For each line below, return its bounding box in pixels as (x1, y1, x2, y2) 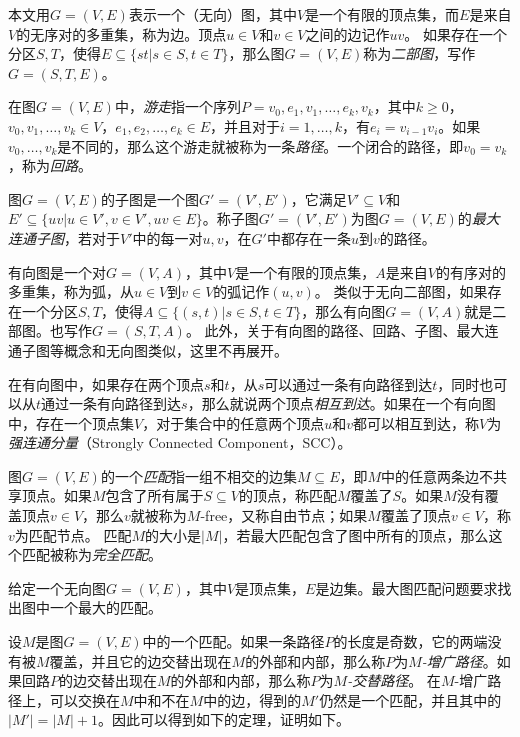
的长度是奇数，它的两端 (333, 631, 488, 652)
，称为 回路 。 (8, 155, 92, 176)
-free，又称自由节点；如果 (200, 505, 368, 526)
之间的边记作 (305, 23, 390, 44)
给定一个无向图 (8, 577, 106, 598)
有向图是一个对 (8, 261, 106, 282)
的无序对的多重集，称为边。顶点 (16, 23, 227, 44)
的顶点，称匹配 (239, 485, 338, 506)
